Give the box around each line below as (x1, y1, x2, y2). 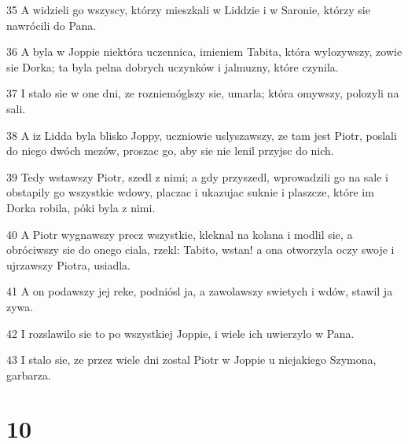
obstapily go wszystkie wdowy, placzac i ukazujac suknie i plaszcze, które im (6, 184, 374, 200)
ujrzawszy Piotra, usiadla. (6, 256, 130, 273)
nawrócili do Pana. (6, 17, 97, 33)
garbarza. (6, 366, 51, 383)
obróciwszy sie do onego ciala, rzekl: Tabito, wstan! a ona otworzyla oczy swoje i (6, 241, 395, 258)
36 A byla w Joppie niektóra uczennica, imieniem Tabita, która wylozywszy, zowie (6, 43, 402, 60)
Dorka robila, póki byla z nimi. (6, 199, 156, 215)
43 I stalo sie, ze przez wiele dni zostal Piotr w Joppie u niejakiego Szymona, (6, 351, 377, 368)
